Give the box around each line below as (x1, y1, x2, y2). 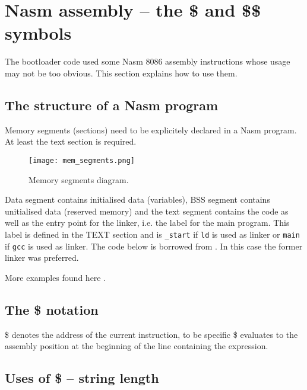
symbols (5, 21, 72, 45)
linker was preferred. (5, 251, 79, 264)
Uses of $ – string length (5, 369, 159, 387)
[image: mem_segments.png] (29, 156, 135, 165)
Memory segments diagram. (29, 173, 129, 186)
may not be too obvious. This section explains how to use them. (5, 66, 238, 79)
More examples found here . (5, 271, 106, 283)
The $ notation (5, 300, 99, 318)
